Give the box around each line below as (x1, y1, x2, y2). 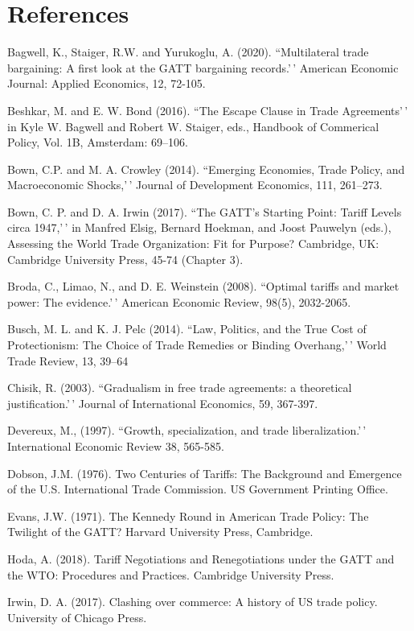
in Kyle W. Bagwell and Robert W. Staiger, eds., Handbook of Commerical (7, 118, 379, 134)
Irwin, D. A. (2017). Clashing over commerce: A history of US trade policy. (7, 593, 378, 610)
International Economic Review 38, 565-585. (7, 438, 224, 454)
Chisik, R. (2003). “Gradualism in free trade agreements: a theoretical (7, 379, 352, 396)
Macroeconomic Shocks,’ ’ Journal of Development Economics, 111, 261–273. (7, 176, 383, 193)
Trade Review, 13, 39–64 (7, 352, 129, 369)
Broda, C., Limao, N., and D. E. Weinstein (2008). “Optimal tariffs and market (7, 278, 400, 295)
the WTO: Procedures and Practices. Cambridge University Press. (7, 566, 334, 583)
